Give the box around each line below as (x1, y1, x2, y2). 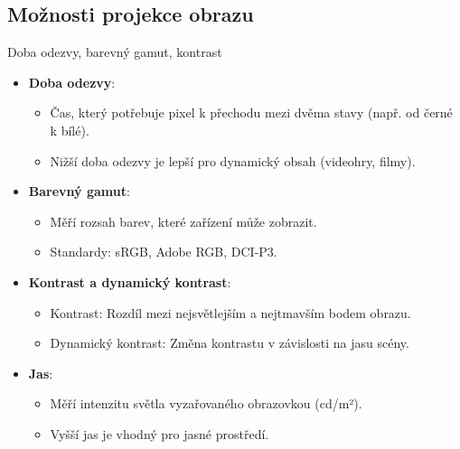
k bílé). (50, 120, 89, 139)
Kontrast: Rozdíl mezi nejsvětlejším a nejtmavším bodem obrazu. (50, 303, 411, 322)
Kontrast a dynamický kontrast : (28, 272, 231, 291)
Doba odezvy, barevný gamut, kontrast (7, 42, 222, 61)
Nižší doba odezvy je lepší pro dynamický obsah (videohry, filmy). (50, 151, 416, 170)
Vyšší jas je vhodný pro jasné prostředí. (50, 424, 269, 443)
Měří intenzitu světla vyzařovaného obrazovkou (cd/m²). (50, 394, 362, 413)
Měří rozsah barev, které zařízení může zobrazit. (50, 211, 317, 230)
